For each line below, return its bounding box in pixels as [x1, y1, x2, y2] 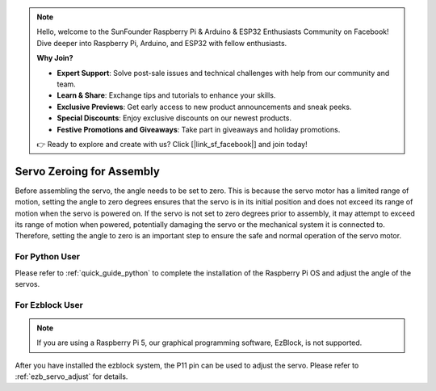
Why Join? [36, 53, 73, 63]
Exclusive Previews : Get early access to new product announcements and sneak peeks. [57, 102, 352, 111]
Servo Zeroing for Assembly [15, 164, 161, 178]
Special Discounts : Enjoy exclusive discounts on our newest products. [57, 113, 292, 123]
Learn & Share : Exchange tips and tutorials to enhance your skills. [57, 90, 276, 100]
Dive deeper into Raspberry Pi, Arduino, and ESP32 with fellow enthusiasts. [36, 38, 287, 48]
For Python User [15, 251, 81, 263]
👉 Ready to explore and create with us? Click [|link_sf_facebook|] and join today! [36, 139, 308, 149]
